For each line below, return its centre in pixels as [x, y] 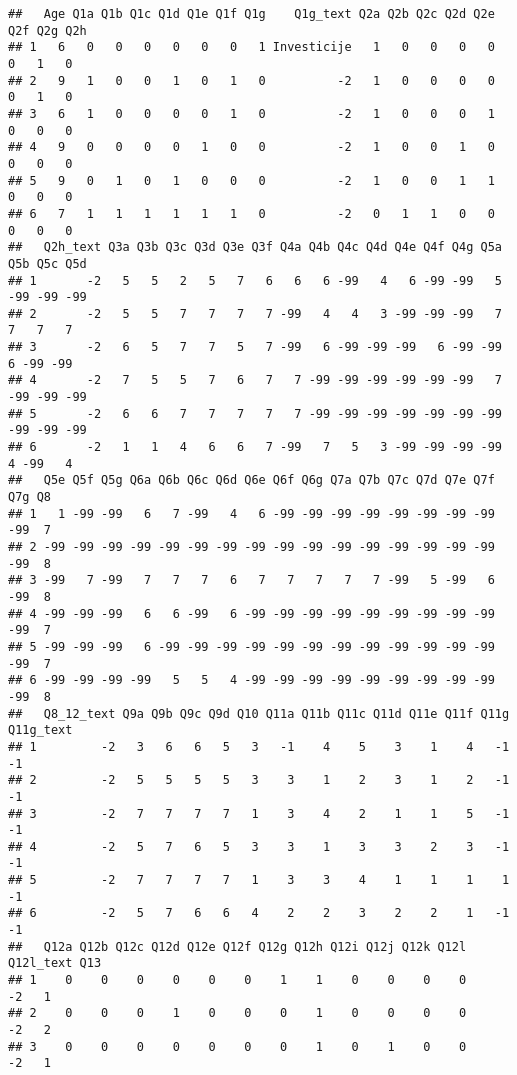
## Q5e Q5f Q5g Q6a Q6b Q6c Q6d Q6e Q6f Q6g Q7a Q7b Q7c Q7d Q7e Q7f [251, 480]
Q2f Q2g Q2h [47, 30]
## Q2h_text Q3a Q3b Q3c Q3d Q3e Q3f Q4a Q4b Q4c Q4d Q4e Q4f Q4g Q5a [255, 247]
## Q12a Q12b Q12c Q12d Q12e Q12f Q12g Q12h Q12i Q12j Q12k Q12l [237, 946]
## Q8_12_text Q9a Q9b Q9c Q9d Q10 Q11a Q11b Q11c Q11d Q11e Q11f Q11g [259, 713]
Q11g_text [40, 730]
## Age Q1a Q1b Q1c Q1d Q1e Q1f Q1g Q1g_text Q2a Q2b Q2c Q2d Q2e [251, 14]
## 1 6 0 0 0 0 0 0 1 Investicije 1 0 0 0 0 [251, 47]
